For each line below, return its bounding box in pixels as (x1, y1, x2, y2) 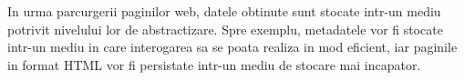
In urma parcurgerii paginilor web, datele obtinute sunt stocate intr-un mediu (7, 2, 441, 20)
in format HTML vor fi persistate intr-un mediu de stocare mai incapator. (7, 55, 421, 74)
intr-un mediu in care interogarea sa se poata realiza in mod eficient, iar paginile (7, 37, 458, 56)
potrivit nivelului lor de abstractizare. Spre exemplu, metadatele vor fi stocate (7, 19, 443, 38)
